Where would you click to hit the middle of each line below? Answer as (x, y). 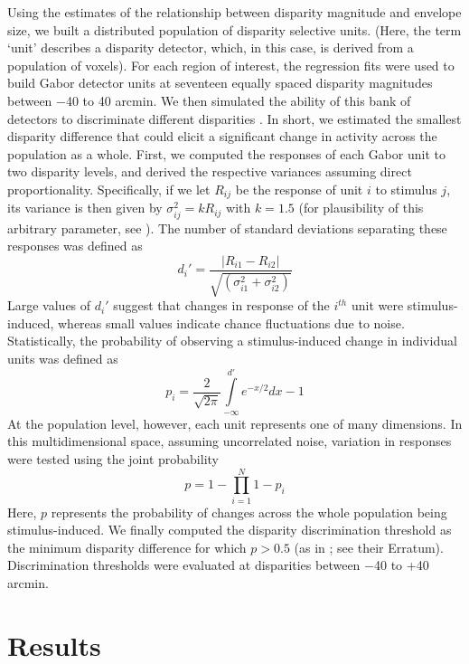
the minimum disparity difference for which (127, 547)
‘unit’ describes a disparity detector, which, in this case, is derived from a (211, 47)
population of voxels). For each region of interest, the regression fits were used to (231, 65)
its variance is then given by (85, 208)
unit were (377, 305)
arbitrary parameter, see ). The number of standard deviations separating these (227, 228)
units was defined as (63, 358)
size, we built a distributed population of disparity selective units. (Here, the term (234, 29)
